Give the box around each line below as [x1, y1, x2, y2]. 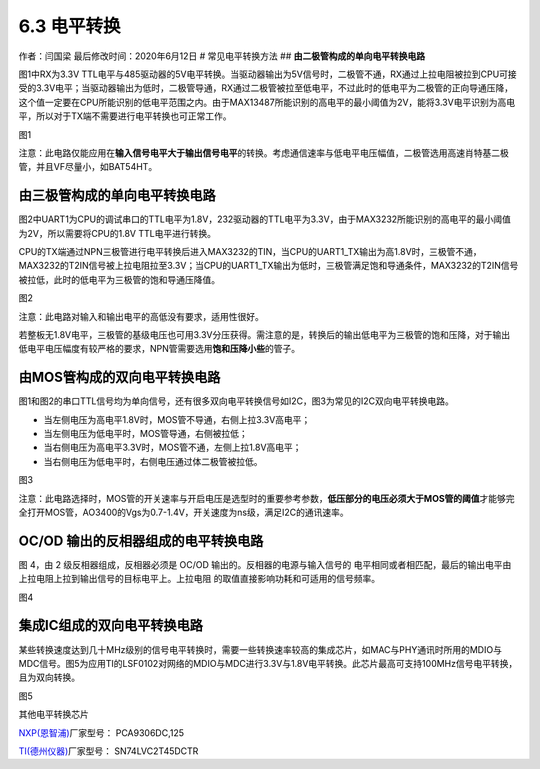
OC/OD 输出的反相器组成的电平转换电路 [18, 532, 264, 549]
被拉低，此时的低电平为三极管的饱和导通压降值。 [18, 273, 220, 285]
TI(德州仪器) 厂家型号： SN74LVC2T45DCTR [18, 745, 199, 757]
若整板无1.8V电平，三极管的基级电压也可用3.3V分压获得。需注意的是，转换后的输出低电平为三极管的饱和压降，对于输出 [18, 328, 511, 340]
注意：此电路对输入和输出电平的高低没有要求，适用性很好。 [18, 310, 264, 322]
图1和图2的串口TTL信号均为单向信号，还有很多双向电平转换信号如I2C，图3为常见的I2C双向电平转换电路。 [18, 395, 454, 407]
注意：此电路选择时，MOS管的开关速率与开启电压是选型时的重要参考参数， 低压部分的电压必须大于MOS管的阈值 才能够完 [18, 492, 515, 504]
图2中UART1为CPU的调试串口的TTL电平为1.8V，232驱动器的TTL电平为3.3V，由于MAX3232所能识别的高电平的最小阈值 [18, 213, 512, 225]
